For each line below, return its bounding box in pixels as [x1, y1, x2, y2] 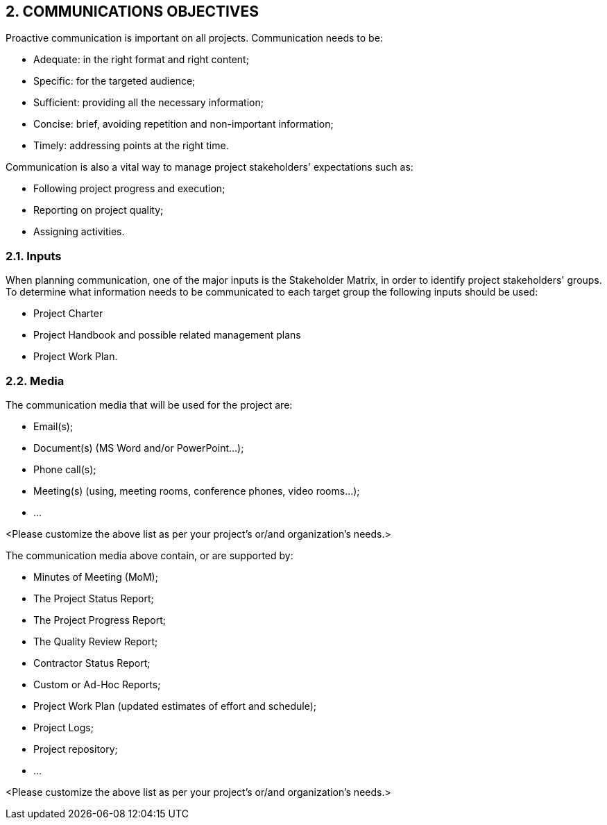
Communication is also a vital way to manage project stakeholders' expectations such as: [6, 161, 413, 173]
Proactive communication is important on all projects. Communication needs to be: [6, 32, 383, 44]
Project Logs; [33, 721, 94, 733]
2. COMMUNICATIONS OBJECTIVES [6, 3, 259, 20]
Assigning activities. [33, 226, 125, 238]
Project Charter [33, 307, 103, 320]
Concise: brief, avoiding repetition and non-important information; [33, 118, 334, 130]
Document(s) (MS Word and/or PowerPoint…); [33, 441, 244, 454]
